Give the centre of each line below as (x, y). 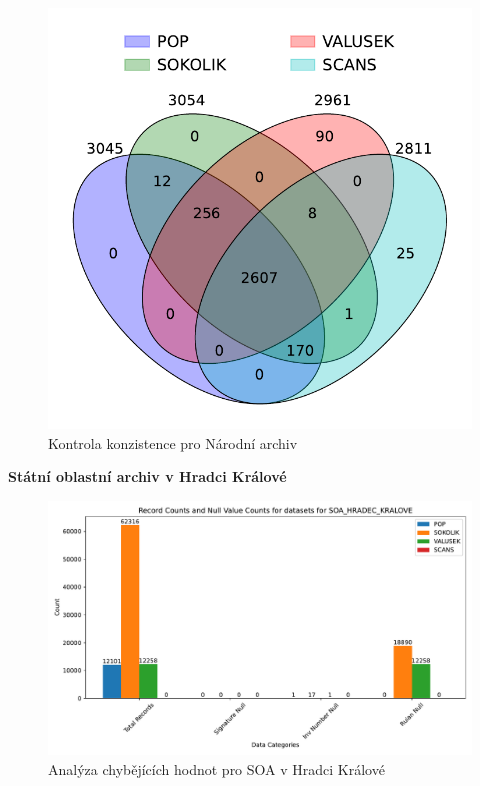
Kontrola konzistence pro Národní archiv (173, 442)
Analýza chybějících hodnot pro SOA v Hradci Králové (216, 768)
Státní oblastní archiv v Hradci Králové (147, 476)
